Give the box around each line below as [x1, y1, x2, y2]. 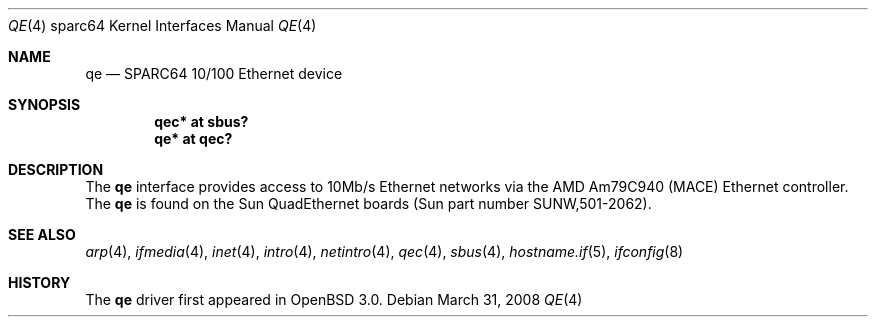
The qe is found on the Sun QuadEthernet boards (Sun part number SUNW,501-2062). [85, 195, 652, 212]
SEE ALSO [8, 226, 76, 243]
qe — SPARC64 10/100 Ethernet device [85, 65, 343, 82]
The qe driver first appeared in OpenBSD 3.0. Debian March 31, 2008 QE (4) [85, 291, 583, 308]
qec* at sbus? [154, 113, 249, 130]
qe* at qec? [154, 130, 233, 147]
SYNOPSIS [8, 96, 81, 113]
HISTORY [8, 274, 71, 291]
